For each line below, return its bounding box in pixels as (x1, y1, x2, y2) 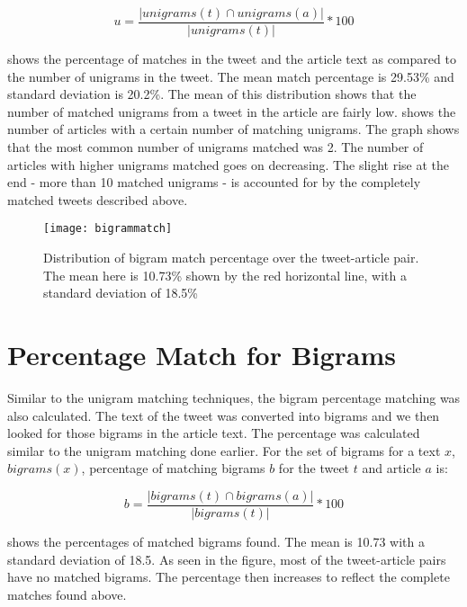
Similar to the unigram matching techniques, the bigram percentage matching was (7, 388, 461, 406)
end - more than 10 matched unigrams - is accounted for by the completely (7, 173, 421, 192)
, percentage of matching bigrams (81, 459, 265, 478)
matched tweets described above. (7, 190, 188, 209)
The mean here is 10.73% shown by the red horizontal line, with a (43, 265, 407, 284)
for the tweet (278, 459, 350, 478)
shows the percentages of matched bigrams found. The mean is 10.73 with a (7, 532, 425, 550)
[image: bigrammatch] (43, 222, 173, 236)
